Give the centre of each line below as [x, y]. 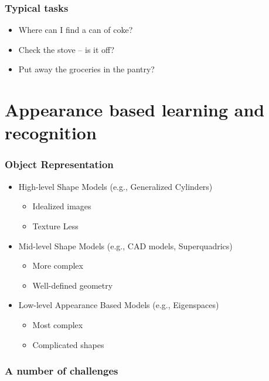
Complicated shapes [68, 344]
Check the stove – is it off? [67, 49]
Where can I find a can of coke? [76, 30]
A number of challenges [62, 371]
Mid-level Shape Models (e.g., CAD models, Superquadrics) [125, 245]
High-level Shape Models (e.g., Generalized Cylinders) [115, 186]
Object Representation [59, 164]
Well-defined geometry [73, 285]
